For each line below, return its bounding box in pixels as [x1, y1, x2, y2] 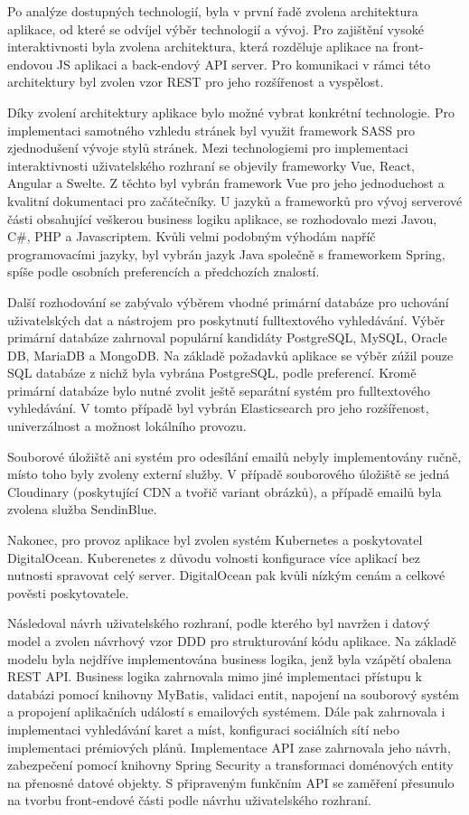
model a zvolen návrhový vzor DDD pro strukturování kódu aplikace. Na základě [7, 632, 456, 650]
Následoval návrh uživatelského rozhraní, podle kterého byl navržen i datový [7, 614, 430, 632]
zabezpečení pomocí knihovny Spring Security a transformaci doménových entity [7, 755, 454, 774]
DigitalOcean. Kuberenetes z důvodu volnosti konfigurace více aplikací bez [7, 548, 421, 567]
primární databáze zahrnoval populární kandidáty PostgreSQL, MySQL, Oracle [7, 328, 447, 347]
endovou [7, 54, 53, 73]
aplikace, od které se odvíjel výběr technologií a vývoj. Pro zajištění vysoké [7, 19, 425, 38]
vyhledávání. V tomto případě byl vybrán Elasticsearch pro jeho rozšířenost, [7, 398, 429, 417]
